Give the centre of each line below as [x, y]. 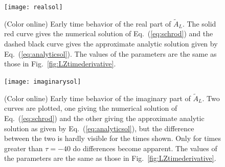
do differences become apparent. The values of [145, 148]
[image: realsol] [33, 7]
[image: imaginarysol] [43, 81]
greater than [24, 148]
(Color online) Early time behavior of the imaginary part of [97, 98]
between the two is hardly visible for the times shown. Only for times [112, 138]
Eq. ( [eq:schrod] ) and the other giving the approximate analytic [104, 118]
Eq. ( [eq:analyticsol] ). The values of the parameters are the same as [110, 53]
